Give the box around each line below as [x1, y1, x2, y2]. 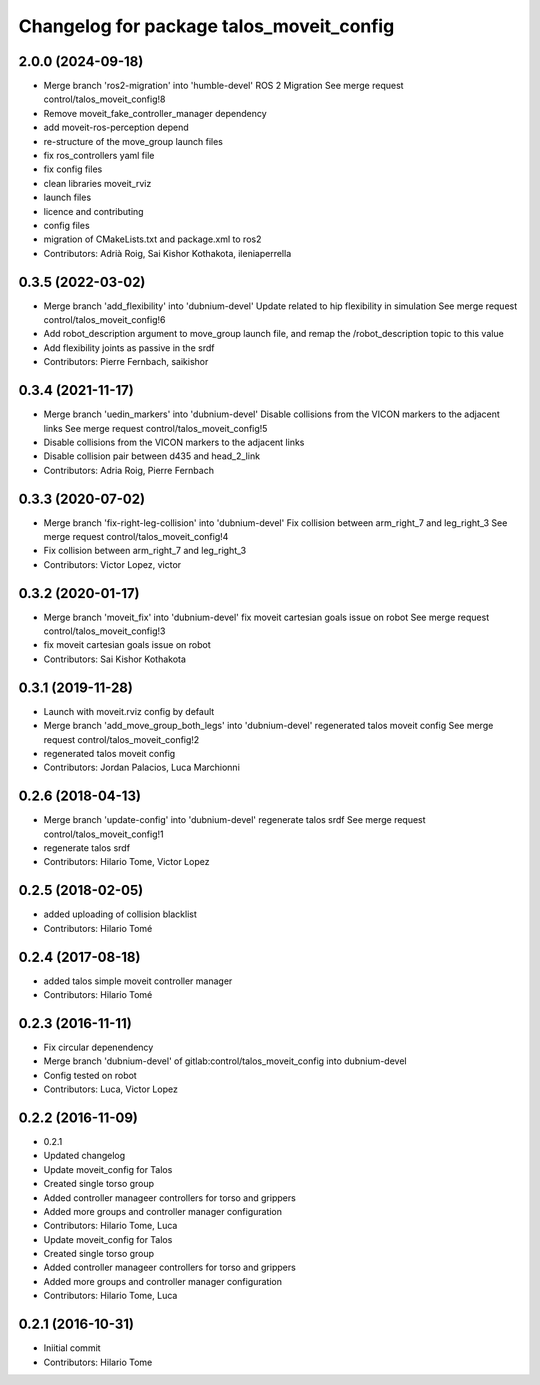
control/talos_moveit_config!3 [43, 625, 166, 637]
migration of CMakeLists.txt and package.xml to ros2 [43, 233, 262, 245]
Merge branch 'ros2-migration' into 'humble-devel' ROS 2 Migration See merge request [43, 80, 404, 92]
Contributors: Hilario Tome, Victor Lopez [43, 856, 210, 868]
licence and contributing [43, 205, 144, 217]
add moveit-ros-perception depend [43, 121, 189, 134]
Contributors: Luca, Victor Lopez [43, 1083, 179, 1095]
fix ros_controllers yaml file [43, 150, 155, 162]
